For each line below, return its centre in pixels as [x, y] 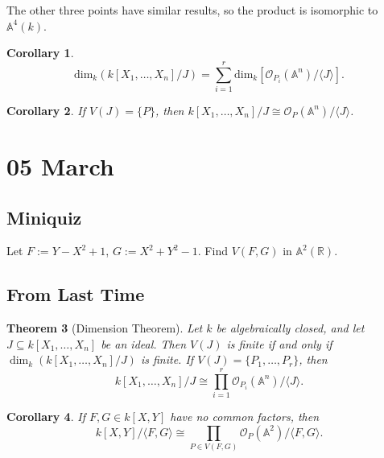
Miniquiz [44, 217]
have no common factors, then [245, 417]
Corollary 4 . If [46, 417]
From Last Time [76, 294]
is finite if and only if [279, 343]
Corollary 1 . [40, 53]
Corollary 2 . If [46, 110]
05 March [60, 166]
